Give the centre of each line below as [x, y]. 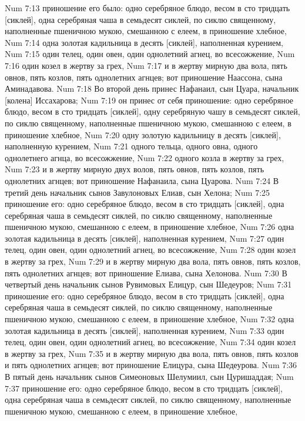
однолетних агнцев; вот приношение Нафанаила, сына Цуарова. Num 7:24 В [142, 180]
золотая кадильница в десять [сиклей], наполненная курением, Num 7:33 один [145, 330]
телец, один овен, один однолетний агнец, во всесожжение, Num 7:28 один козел [150, 250]
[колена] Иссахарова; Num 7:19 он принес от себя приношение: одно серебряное [149, 100]
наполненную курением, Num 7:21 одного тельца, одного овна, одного [131, 146]
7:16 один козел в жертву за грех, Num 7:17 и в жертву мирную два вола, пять [146, 65]
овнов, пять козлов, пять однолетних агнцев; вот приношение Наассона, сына [144, 77]
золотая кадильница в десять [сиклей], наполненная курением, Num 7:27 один [145, 238]
